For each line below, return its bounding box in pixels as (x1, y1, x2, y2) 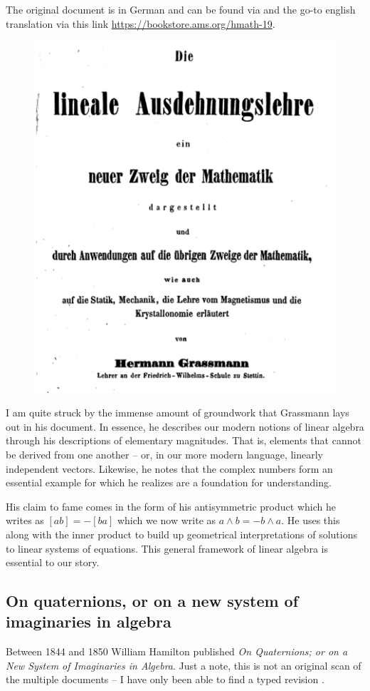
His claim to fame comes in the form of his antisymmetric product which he (6, 498, 336, 513)
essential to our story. (6, 555, 100, 570)
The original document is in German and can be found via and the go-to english (6, 2, 356, 16)
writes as (6, 513, 44, 528)
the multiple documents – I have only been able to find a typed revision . (6, 672, 324, 687)
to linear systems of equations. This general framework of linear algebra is (6, 541, 328, 556)
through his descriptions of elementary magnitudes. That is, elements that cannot (6, 433, 361, 448)
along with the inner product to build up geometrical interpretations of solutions (6, 526, 357, 541)
